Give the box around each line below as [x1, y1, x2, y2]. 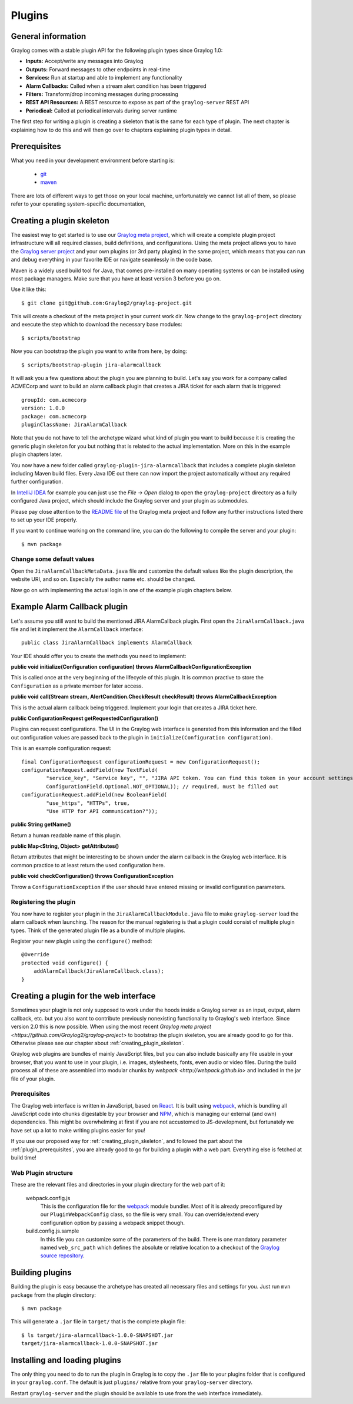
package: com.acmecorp [21, 413, 87, 419]
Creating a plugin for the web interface [11, 991, 156, 1001]
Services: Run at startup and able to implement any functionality [25, 74, 182, 81]
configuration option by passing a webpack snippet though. [40, 1219, 185, 1226]
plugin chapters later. [11, 451, 62, 458]
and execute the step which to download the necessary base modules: [11, 321, 182, 328]
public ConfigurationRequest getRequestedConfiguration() [11, 715, 159, 722]
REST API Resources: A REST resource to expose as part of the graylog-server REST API [25, 99, 249, 106]
